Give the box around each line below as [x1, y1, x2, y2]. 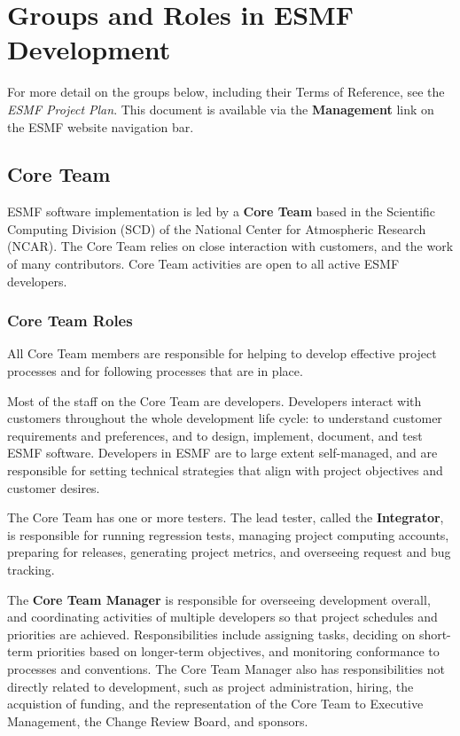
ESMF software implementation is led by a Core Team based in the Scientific [7, 202, 436, 221]
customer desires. [7, 478, 100, 497]
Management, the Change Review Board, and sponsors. [7, 711, 308, 730]
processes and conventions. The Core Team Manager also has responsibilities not [7, 659, 445, 677]
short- [418, 624, 451, 643]
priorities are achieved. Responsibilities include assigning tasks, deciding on [7, 624, 416, 643]
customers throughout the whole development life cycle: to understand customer [7, 409, 442, 427]
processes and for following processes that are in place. [7, 362, 303, 380]
